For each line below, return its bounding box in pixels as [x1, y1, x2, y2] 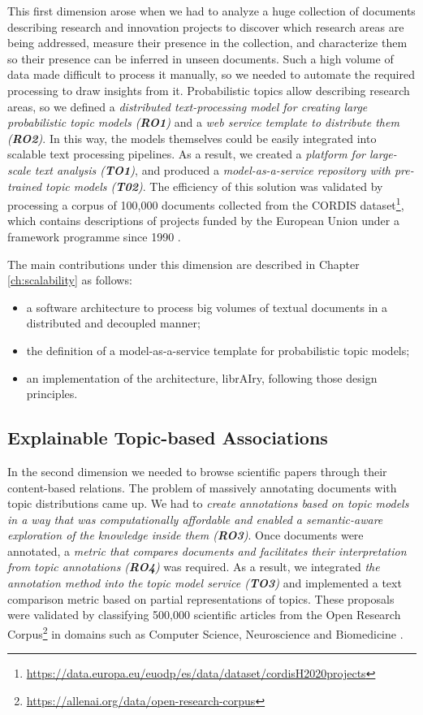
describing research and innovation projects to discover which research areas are [7, 18, 404, 35]
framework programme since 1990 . [7, 227, 181, 245]
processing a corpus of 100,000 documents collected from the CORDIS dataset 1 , [7, 194, 404, 213]
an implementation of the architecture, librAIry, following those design [26, 369, 378, 386]
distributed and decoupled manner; [26, 314, 201, 331]
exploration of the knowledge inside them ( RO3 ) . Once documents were [7, 526, 364, 544]
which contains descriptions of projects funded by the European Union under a [7, 212, 399, 229]
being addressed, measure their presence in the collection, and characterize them [7, 34, 408, 51]
